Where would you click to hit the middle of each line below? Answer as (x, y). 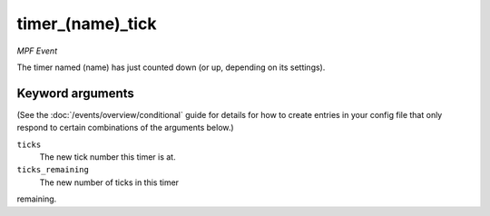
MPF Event (37, 51)
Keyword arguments (76, 93)
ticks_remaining (53, 170)
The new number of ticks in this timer (109, 182)
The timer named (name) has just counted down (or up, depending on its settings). (171, 67)
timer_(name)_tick (87, 24)
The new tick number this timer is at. (108, 157)
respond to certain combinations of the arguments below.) (126, 128)
